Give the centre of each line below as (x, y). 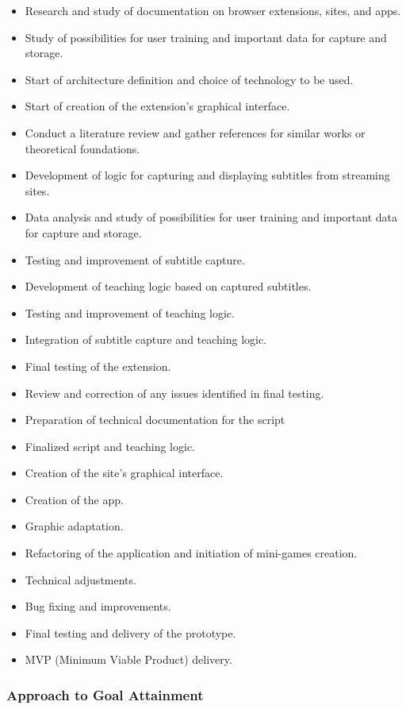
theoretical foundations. (82, 148)
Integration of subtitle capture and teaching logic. (146, 339)
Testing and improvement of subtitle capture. (135, 259)
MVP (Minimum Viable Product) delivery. (128, 659)
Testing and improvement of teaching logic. (130, 312)
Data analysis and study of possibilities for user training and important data (211, 217)
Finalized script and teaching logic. (110, 446)
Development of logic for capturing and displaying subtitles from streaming (207, 175)
